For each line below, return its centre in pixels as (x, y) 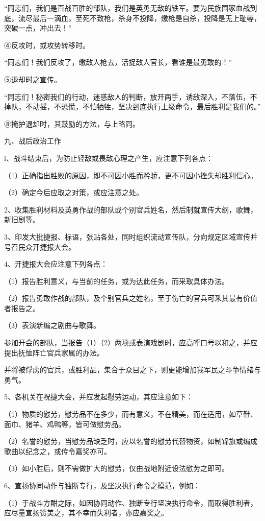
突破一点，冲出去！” (38, 28)
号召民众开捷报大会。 (40, 246)
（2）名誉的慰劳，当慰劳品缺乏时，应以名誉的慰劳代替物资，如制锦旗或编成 (131, 441)
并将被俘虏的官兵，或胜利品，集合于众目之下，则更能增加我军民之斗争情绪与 (132, 370)
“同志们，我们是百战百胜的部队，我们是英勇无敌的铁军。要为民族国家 (120, 8)
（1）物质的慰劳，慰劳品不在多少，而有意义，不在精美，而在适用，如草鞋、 (131, 414)
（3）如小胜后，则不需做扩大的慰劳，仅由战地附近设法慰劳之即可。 (116, 468)
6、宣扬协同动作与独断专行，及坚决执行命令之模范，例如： (102, 485)
